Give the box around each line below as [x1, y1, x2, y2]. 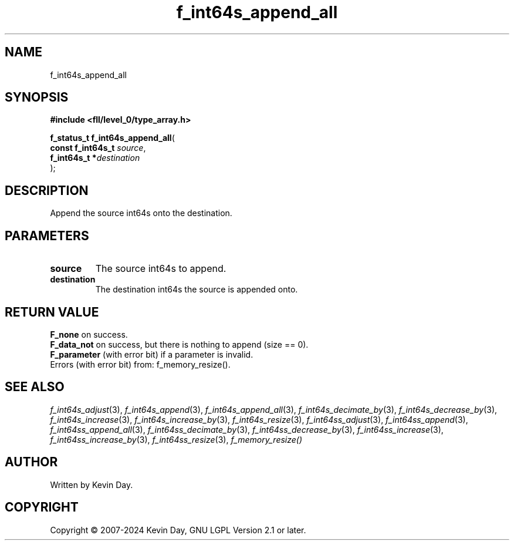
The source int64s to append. [95, 263, 226, 275]
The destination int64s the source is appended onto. [95, 284, 298, 295]
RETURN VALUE [5, 304, 99, 319]
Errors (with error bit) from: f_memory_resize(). [50, 359, 231, 369]
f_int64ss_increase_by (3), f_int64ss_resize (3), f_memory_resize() [50, 434, 303, 445]
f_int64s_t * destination [50, 153, 140, 163]
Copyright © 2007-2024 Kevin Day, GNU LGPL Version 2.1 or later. [50, 524, 306, 535]
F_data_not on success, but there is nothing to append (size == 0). [50, 339, 309, 349]
